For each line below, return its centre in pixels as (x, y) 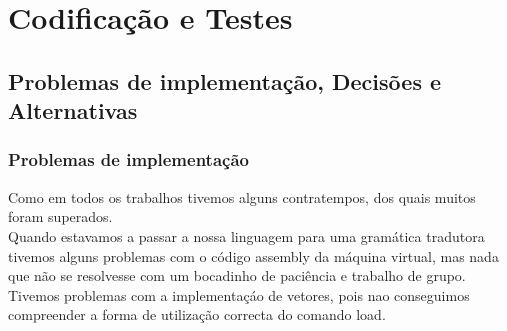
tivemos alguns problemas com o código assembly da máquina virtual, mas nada (253, 255)
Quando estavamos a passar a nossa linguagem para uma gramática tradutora (246, 235)
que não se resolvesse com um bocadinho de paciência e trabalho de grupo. (237, 275)
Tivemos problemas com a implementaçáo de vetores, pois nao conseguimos (239, 294)
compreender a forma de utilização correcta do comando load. (197, 314)
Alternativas (73, 110)
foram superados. (60, 216)
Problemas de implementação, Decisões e (225, 80)
